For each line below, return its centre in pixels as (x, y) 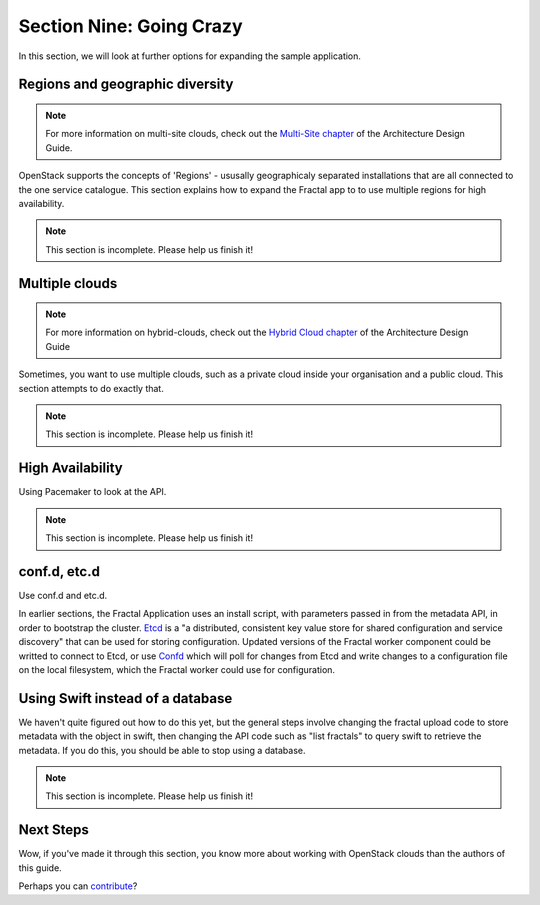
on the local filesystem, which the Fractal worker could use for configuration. (176, 669)
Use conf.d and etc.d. (63, 596)
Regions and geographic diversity (126, 84)
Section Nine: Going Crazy (130, 26)
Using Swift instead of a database (125, 698)
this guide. (40, 867)
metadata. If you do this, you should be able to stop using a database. (162, 750)
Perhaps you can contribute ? (78, 886)
